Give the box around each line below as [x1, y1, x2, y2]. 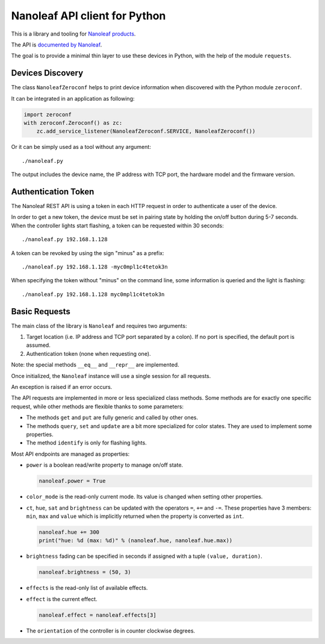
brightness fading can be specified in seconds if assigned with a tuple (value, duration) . [26, 552, 262, 560]
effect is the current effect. [26, 595, 97, 602]
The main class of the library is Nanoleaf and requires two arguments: [11, 322, 187, 329]
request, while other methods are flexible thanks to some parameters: [11, 403, 184, 410]
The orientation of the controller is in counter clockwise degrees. [26, 627, 196, 634]
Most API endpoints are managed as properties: [11, 450, 130, 458]
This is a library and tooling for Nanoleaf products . [11, 30, 136, 37]
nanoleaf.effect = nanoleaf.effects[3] [39, 611, 156, 618]
